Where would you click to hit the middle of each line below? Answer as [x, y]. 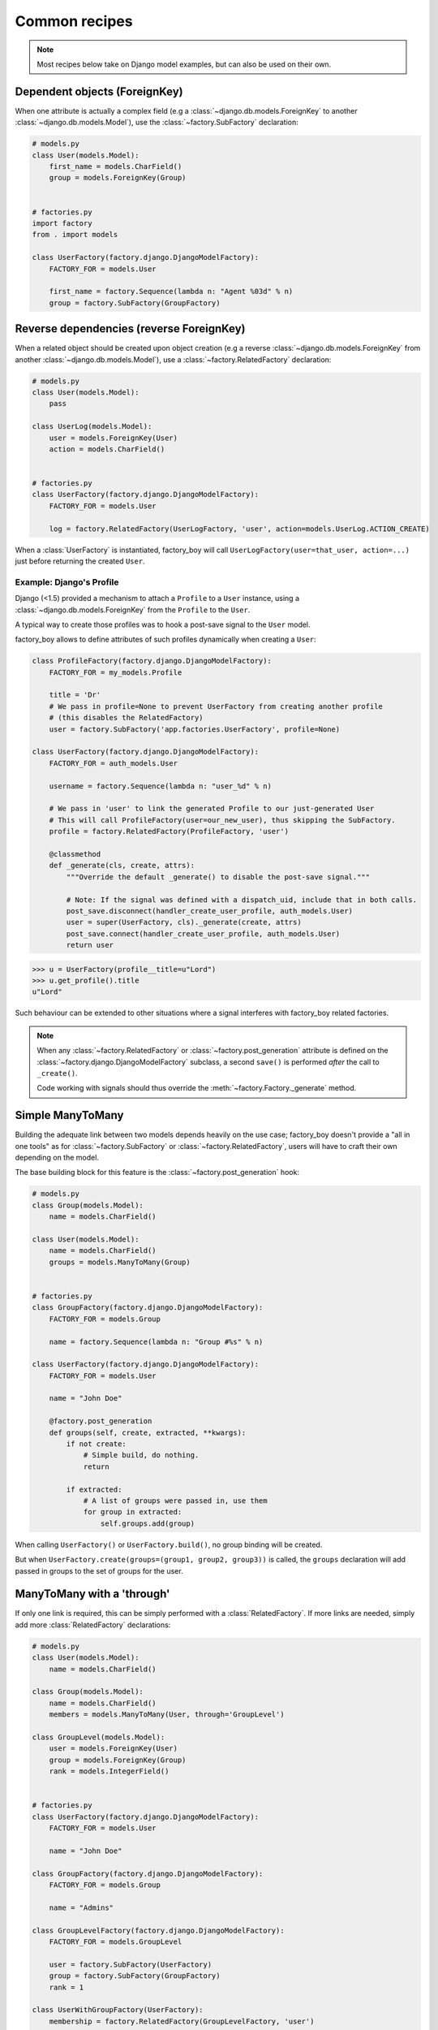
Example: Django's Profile [67, 582]
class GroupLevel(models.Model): [99, 1737]
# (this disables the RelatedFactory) [126, 718]
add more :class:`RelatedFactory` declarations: [93, 1625]
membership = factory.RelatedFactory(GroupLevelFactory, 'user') [182, 2021]
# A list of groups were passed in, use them [175, 1501]
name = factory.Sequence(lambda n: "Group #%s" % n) [156, 1341]
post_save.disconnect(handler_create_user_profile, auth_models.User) [209, 911]
